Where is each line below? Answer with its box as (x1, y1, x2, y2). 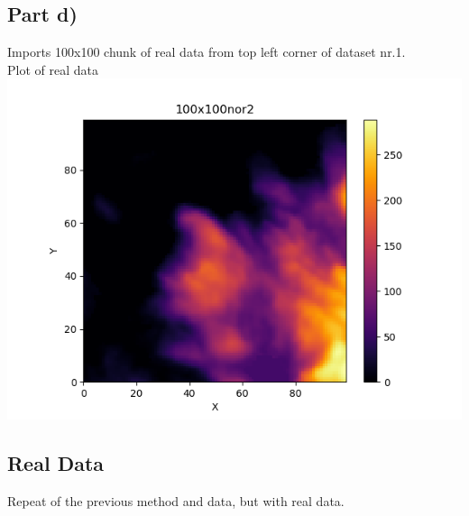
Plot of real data (7, 60, 98, 78)
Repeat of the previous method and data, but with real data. (7, 492, 345, 511)
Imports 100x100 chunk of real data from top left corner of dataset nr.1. (7, 42, 406, 61)
